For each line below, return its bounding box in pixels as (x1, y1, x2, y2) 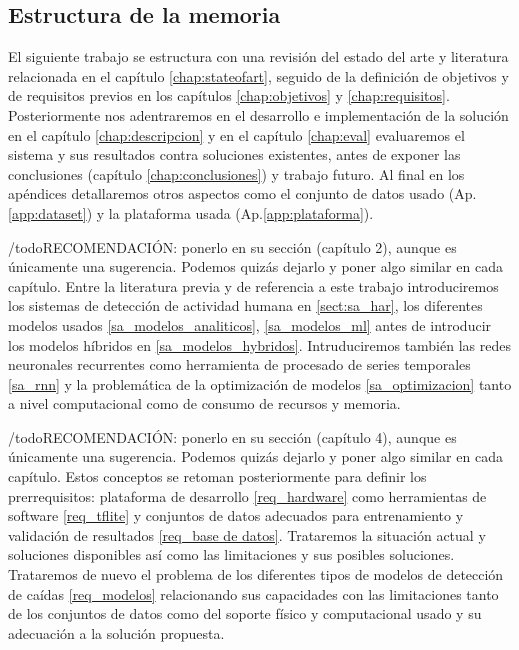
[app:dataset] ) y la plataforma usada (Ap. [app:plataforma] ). (8, 202, 374, 223)
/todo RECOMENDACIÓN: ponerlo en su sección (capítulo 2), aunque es (8, 236, 457, 257)
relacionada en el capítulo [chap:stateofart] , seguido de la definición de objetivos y (8, 65, 509, 86)
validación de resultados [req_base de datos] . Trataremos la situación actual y (8, 524, 486, 545)
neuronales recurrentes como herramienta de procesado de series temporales (8, 354, 471, 375)
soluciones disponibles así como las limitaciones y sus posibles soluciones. (8, 544, 455, 565)
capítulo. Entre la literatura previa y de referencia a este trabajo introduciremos (8, 275, 499, 296)
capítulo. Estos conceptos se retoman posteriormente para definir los (8, 466, 427, 487)
